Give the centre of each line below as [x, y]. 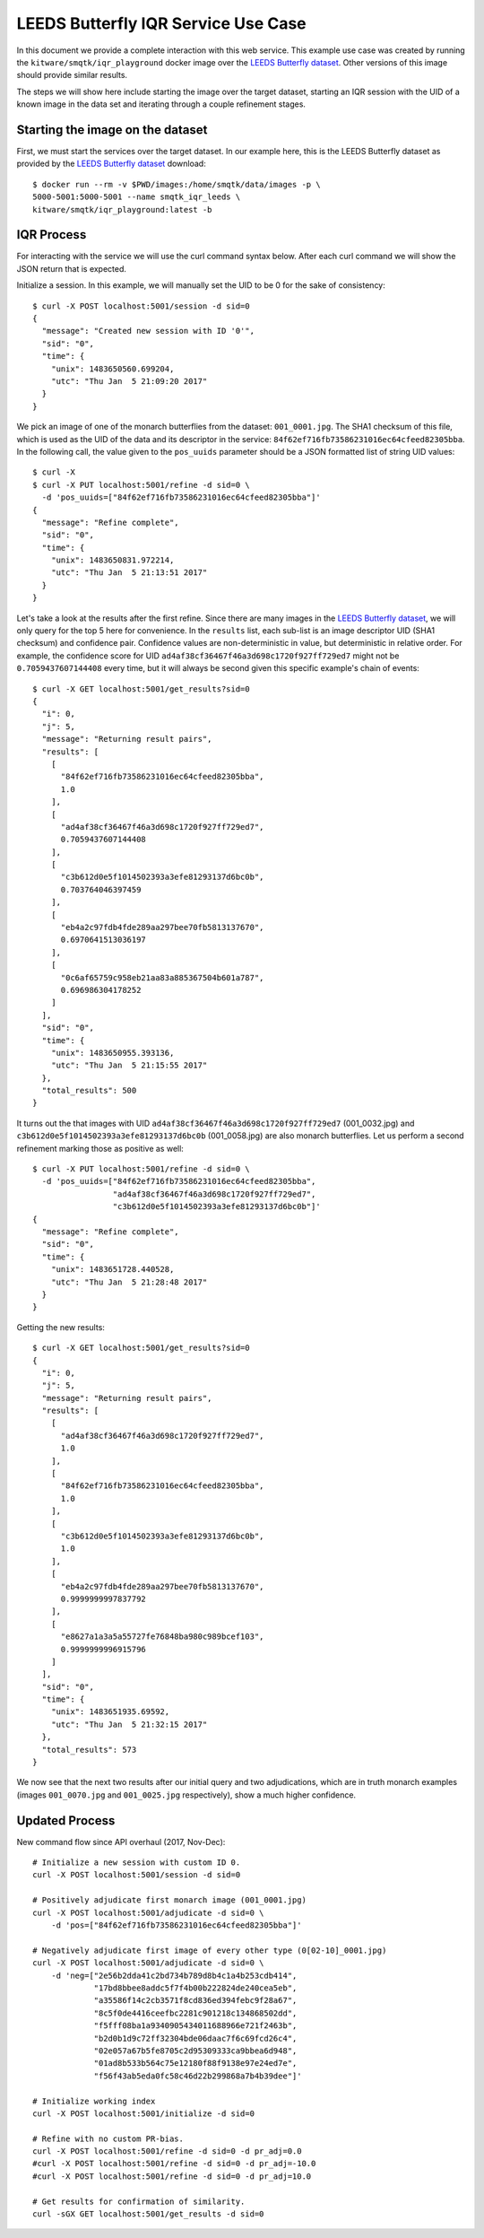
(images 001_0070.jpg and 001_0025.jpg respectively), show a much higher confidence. [186, 1795]
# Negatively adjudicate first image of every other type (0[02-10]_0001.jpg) [210, 1950]
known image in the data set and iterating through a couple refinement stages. [161, 104]
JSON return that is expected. [72, 268]
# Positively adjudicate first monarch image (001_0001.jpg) [169, 1900]
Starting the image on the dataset [112, 130]
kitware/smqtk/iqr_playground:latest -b [122, 209]
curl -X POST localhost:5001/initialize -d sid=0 [144, 2113]
